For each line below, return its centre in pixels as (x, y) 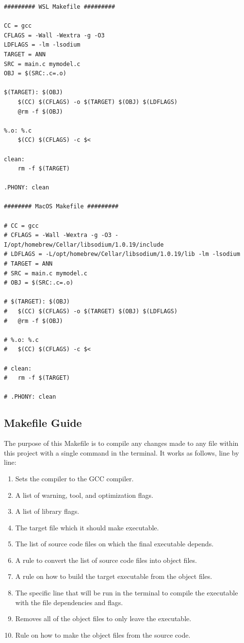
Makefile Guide (43, 423)
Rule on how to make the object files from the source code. (103, 635)
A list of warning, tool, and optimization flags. (84, 495)
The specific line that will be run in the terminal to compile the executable (127, 593)
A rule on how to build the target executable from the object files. (114, 576)
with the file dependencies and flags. (69, 602)
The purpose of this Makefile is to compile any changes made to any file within (121, 443)
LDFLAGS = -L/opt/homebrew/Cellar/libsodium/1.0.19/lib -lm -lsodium (125, 254)
